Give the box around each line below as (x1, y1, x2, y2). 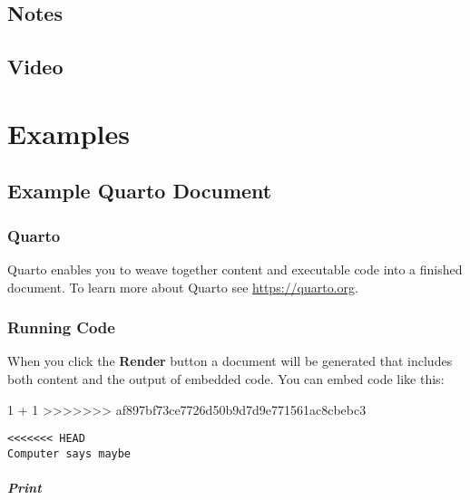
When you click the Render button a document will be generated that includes (7, 351, 453, 370)
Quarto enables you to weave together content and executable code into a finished (7, 259, 463, 278)
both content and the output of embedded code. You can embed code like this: (7, 369, 445, 388)
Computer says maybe (7, 447, 132, 460)
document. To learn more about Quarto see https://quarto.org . (7, 277, 358, 296)
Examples (7, 114, 130, 151)
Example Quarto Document (7, 177, 272, 205)
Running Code (7, 316, 115, 339)
